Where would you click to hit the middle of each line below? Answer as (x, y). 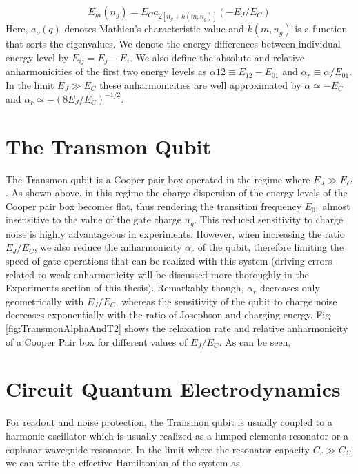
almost (336, 206)
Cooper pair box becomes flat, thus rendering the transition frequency (154, 206)
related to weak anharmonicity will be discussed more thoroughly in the (157, 274)
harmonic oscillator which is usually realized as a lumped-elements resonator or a (177, 435)
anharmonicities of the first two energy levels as (106, 71)
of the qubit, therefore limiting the (271, 247)
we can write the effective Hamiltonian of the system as (123, 463)
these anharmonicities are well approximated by (200, 84)
